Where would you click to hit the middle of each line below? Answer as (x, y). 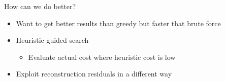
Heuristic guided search (52, 40)
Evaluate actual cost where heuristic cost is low (102, 57)
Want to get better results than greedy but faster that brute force (118, 23)
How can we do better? (40, 6)
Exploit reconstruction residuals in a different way (94, 74)
